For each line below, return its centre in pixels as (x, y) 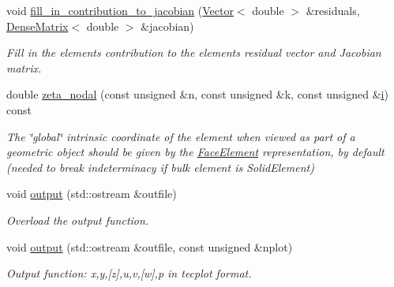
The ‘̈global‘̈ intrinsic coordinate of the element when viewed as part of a (181, 136)
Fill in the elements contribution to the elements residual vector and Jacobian (194, 52)
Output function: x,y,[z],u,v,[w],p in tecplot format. (129, 273)
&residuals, (333, 10)
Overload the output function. (78, 220)
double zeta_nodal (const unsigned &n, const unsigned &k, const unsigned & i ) (197, 94)
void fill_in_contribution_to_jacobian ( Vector (120, 10)
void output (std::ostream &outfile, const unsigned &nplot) (150, 246)
